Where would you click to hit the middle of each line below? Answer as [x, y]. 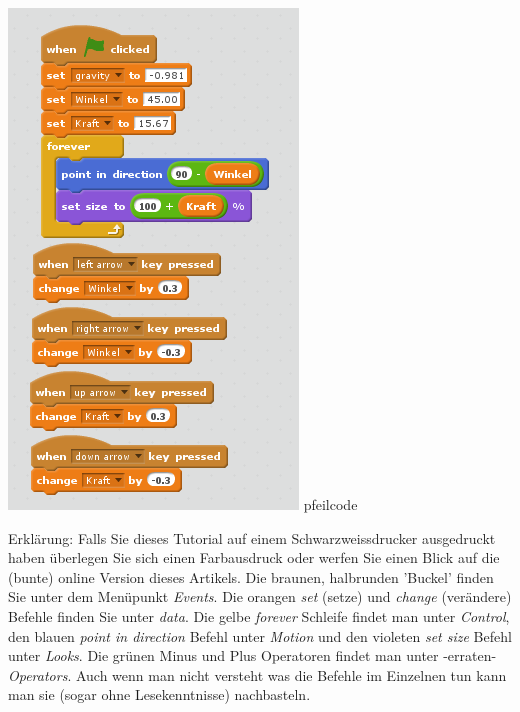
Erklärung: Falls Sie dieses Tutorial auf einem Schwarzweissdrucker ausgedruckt [252, 537]
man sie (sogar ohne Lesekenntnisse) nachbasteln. [159, 694]
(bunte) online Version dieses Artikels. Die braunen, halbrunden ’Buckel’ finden [251, 576]
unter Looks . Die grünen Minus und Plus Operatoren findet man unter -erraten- [252, 655]
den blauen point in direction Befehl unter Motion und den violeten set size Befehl [260, 635]
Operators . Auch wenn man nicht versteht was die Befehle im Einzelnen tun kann [257, 674]
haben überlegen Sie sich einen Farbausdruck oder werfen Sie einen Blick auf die [254, 557]
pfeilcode [330, 504]
